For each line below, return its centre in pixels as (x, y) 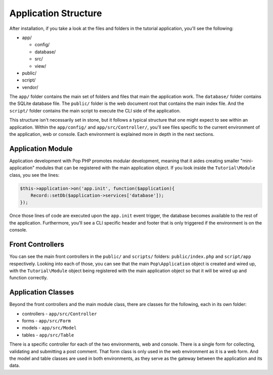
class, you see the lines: (34, 175)
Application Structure (56, 13)
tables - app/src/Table (48, 335)
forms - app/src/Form (46, 321)
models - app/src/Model (49, 328)
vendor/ (30, 87)
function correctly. (29, 278)
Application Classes (42, 292)
